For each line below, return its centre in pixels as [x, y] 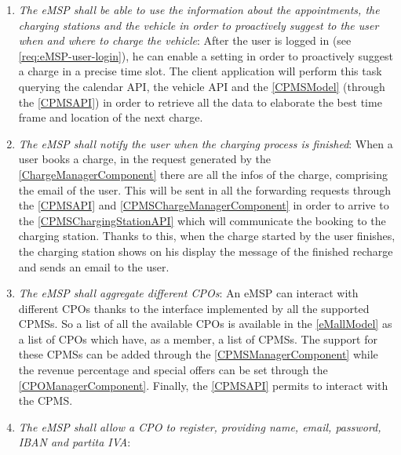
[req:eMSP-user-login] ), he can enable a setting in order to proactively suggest [206, 55]
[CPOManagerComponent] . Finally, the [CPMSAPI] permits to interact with [203, 385]
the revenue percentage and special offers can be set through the [173, 370]
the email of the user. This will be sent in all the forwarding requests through [205, 189]
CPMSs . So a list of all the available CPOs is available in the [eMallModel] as [205, 324]
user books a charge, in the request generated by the [144, 159]
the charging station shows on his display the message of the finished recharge [206, 251]
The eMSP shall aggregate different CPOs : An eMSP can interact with [188, 293]
